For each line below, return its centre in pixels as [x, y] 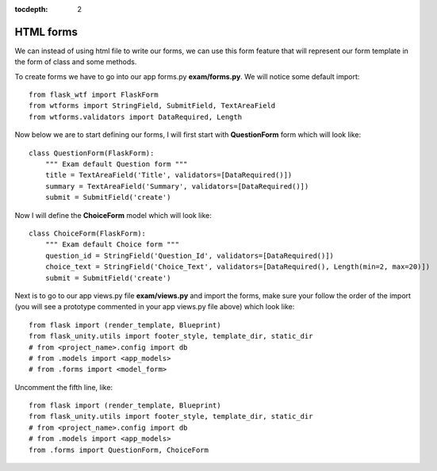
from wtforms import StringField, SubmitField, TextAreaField [152, 106]
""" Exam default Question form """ [116, 164]
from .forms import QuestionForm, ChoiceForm [119, 450]
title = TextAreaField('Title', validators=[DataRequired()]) [169, 175]
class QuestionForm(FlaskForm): [92, 153]
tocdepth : [31, 9]
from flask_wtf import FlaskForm [94, 95]
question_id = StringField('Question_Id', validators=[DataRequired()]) [190, 255]
